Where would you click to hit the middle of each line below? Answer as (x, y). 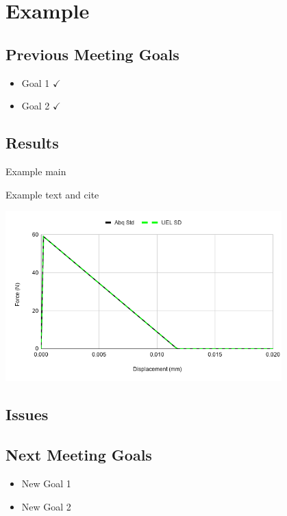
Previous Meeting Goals (92, 54)
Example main (36, 171)
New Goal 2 (46, 506)
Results (32, 143)
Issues (27, 414)
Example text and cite (52, 194)
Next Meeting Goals (79, 455)
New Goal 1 (46, 483)
